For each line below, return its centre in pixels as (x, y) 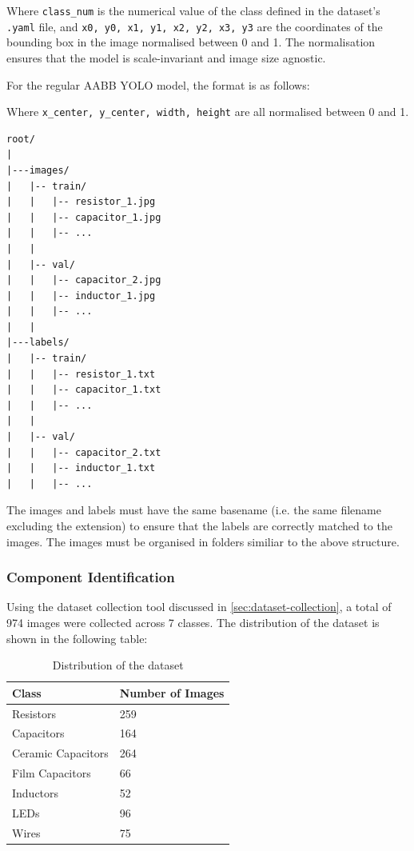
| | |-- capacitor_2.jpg (84, 280)
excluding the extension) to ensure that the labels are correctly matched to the (199, 525)
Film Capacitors (52, 773)
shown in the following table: (77, 638)
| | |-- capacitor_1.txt (84, 390)
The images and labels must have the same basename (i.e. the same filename (194, 510)
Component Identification (91, 577)
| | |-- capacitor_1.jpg (84, 217)
